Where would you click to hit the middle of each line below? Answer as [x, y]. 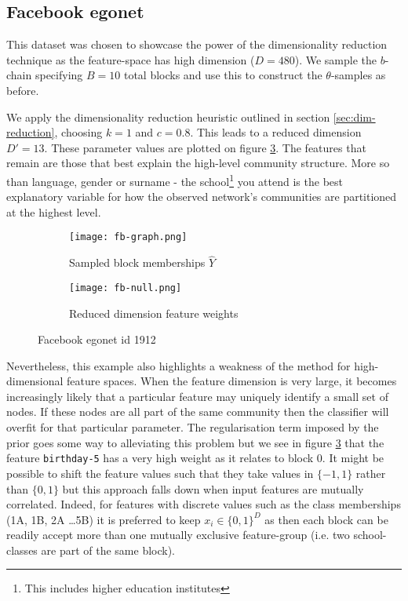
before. [23, 90]
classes [22, 550]
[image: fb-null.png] [126, 288]
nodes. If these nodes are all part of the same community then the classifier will [198, 412]
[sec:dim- [354, 117]
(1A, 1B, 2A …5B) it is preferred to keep [104, 519]
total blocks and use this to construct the [223, 75]
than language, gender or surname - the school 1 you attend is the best [175, 180]
